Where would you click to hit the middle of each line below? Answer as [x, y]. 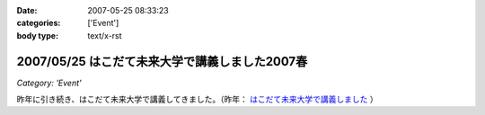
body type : [37, 35]
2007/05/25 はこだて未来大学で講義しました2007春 [162, 62]
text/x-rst [105, 35]
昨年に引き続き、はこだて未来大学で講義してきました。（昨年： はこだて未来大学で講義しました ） [198, 100]
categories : [39, 23]
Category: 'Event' [49, 83]
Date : [27, 10]
